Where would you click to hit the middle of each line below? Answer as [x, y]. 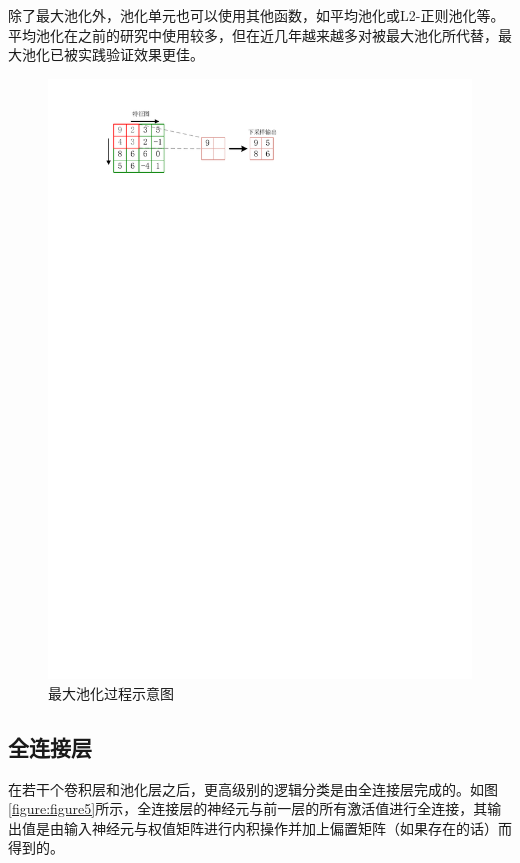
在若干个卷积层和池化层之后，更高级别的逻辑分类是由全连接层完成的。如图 [253, 788]
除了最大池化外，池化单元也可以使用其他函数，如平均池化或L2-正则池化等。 [256, 15]
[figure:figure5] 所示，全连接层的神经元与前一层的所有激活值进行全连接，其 [248, 808]
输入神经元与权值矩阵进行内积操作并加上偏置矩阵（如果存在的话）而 [287, 827]
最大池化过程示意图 [111, 692]
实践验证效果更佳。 [140, 54]
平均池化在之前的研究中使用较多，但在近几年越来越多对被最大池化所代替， [253, 34]
